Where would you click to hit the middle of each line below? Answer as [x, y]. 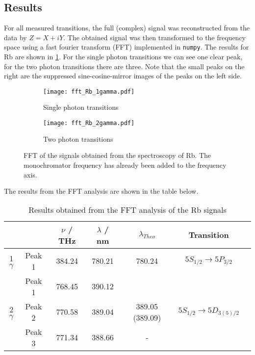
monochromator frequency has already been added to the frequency [125, 165]
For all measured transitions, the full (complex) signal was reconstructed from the [127, 28]
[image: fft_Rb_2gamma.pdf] [89, 123]
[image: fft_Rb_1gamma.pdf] [89, 91]
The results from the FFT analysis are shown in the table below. [101, 191]
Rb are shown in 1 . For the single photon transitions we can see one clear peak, [123, 57]
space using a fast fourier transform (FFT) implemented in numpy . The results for [127, 47]
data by [15, 37]
